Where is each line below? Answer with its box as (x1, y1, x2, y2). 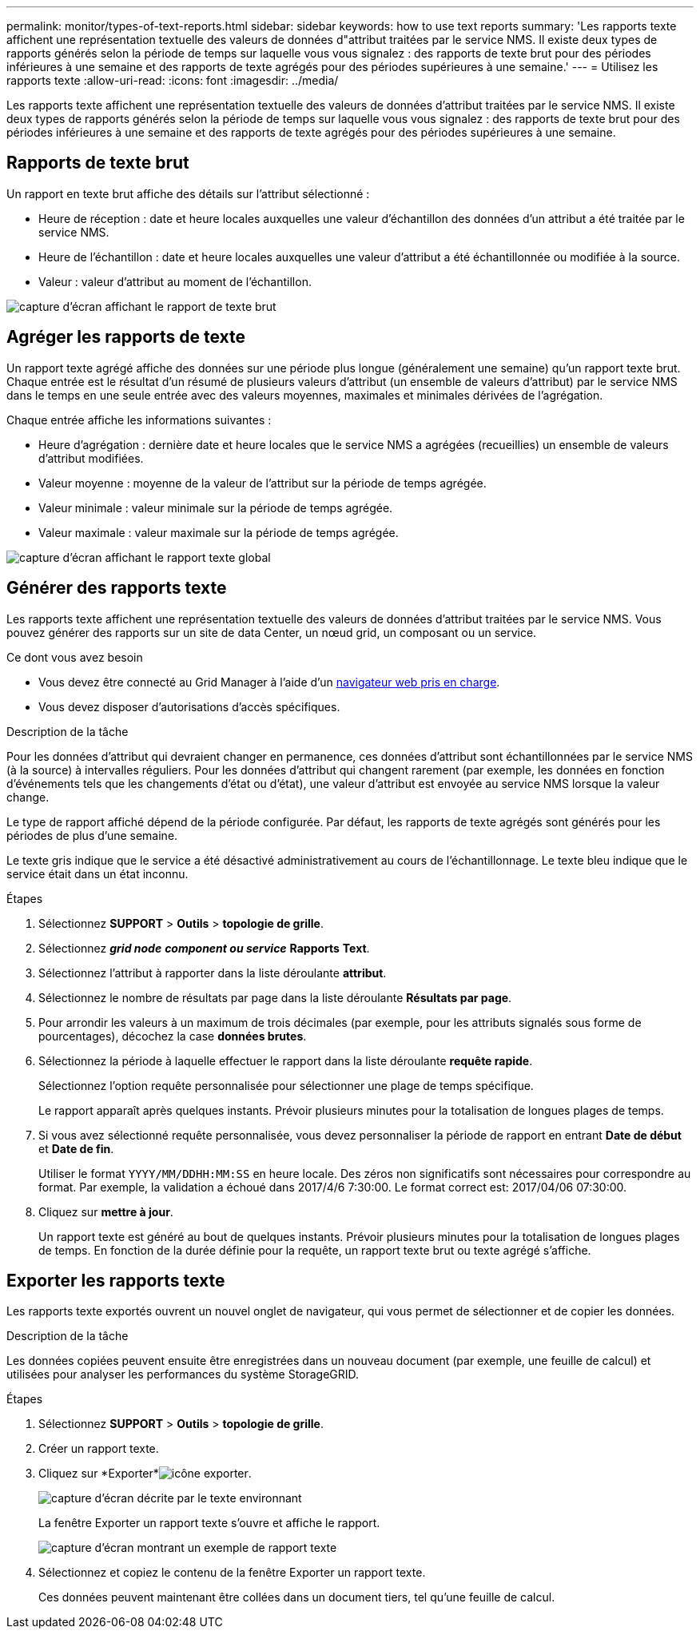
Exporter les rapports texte (6, 1270, 225, 1291)
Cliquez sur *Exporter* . (38, 1466, 252, 1481)
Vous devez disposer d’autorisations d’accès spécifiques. (38, 699, 340, 714)
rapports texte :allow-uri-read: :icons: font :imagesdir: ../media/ (6, 74, 339, 87)
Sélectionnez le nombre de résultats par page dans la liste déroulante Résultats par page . (38, 990, 512, 1004)
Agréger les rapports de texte (6, 327, 246, 348)
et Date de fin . (38, 1141, 114, 1156)
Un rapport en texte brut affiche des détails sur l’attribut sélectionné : (6, 186, 370, 201)
